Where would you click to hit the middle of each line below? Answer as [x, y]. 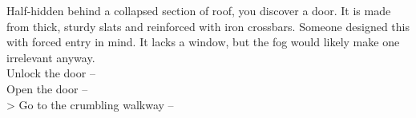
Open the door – [47, 88]
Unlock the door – [51, 73]
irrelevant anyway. [51, 57]
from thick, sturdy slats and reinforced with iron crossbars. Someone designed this [208, 26]
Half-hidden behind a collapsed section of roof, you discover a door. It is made [199, 10]
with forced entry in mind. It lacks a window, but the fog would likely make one [203, 42]
